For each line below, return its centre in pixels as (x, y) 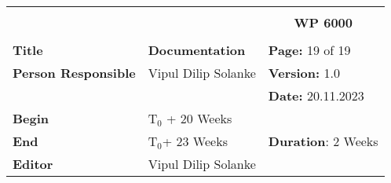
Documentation (197, 50)
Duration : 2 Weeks (323, 141)
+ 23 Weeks (195, 141)
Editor (33, 164)
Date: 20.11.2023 (316, 95)
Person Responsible (74, 73)
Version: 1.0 (304, 73)
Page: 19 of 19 (309, 50)
